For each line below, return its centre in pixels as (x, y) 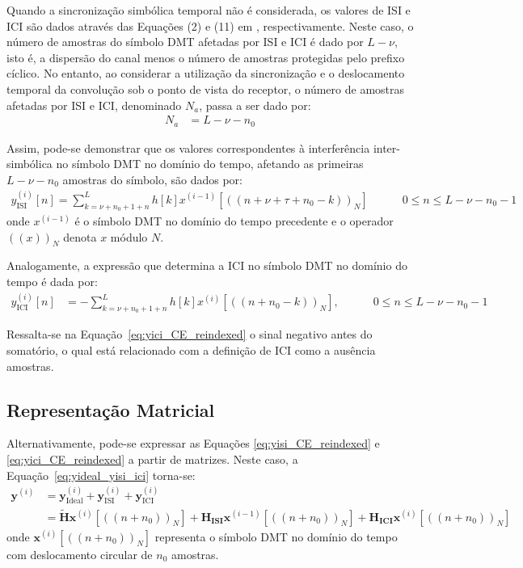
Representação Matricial (111, 409)
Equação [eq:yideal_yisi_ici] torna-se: (101, 475)
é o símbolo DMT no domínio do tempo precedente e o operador (234, 221)
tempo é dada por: (52, 282)
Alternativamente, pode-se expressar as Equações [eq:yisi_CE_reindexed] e (193, 443)
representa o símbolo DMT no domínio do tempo (276, 536)
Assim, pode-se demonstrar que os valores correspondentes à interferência (188, 147)
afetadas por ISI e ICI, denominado (94, 105)
